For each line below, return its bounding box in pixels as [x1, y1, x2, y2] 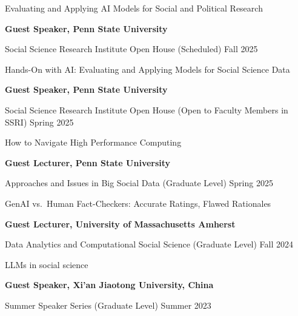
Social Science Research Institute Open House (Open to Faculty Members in [5, 103, 288, 116]
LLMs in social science [5, 258, 88, 271]
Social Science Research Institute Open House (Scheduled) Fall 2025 [5, 42, 258, 55]
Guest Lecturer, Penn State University [5, 156, 171, 169]
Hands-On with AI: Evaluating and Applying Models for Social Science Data [5, 62, 290, 75]
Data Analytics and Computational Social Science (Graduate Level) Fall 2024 [5, 238, 294, 250]
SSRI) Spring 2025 [5, 115, 74, 128]
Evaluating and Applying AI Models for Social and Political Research [5, 2, 263, 14]
